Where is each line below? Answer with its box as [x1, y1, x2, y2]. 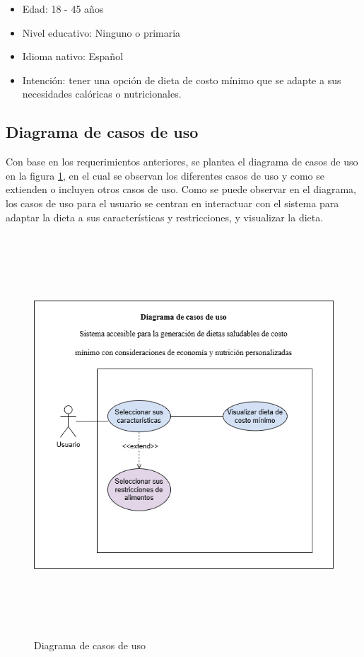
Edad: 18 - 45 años [22, 1, 104, 16]
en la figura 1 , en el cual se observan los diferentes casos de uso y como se [6, 168, 324, 182]
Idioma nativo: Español [22, 49, 124, 64]
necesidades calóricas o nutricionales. [22, 86, 182, 101]
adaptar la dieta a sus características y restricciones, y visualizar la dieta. [6, 209, 324, 224]
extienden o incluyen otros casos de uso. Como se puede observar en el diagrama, [6, 182, 357, 197]
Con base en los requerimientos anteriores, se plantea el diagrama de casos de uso [6, 154, 358, 169]
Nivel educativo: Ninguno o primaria [22, 25, 181, 40]
